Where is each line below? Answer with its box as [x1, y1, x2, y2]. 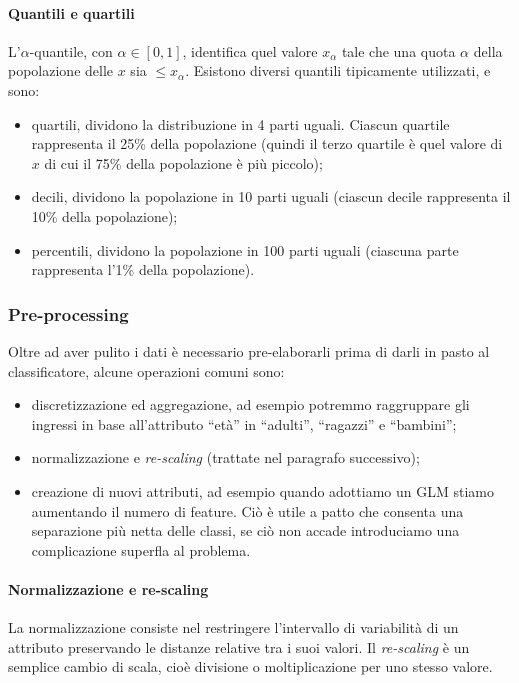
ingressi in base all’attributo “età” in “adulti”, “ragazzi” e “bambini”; [31, 413, 457, 434]
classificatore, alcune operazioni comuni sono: [8, 360, 285, 381]
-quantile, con [29, 40, 113, 61]
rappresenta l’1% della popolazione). [31, 259, 255, 280]
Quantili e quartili [8, 2, 135, 23]
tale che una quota [341, 40, 456, 61]
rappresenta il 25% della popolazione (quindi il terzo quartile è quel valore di [31, 133, 503, 154]
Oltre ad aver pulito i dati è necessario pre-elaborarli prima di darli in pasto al [8, 340, 490, 361]
